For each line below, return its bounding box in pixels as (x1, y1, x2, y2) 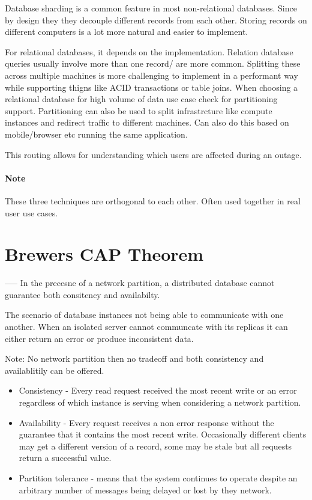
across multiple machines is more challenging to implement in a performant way (5, 69, 298, 81)
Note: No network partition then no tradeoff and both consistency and (5, 352, 264, 365)
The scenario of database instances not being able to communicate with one (5, 308, 284, 321)
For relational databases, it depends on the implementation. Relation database (5, 45, 293, 58)
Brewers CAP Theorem (5, 242, 204, 266)
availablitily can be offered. (5, 364, 104, 376)
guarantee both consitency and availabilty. (5, 288, 160, 300)
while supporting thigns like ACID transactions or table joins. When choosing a (5, 81, 298, 93)
